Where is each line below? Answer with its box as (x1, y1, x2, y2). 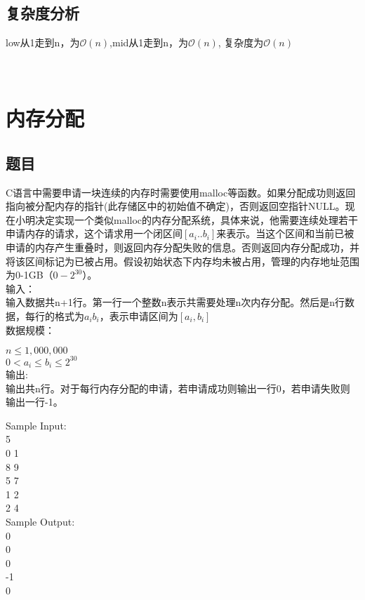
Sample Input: (6, 418, 67, 432)
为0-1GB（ (6, 267, 53, 282)
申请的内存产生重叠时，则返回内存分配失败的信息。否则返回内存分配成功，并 (6, 239, 359, 254)
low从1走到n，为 (6, 35, 80, 50)
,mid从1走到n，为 (109, 35, 189, 50)
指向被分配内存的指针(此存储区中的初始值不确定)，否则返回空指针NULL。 (6, 199, 345, 213)
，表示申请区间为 (99, 308, 178, 323)
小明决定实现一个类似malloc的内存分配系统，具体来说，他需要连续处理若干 (15, 212, 359, 227)
